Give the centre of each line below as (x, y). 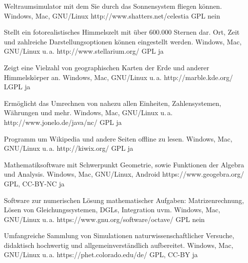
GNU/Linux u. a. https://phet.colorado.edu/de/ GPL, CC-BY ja (101, 254)
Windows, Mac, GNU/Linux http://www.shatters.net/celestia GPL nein (112, 15)
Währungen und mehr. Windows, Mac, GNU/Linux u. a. (88, 112)
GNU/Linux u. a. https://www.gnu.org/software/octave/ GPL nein (105, 219)
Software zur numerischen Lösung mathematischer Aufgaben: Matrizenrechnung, (124, 200)
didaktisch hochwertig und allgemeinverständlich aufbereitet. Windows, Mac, (119, 245)
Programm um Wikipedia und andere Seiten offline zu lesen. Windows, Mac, (118, 138)
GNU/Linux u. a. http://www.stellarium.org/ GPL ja (84, 51)
